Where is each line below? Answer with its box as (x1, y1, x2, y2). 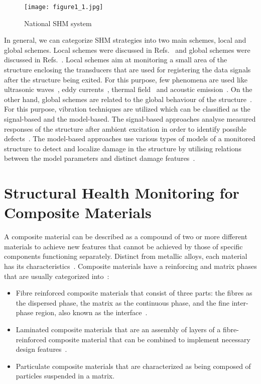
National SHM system (24, 18, 92, 28)
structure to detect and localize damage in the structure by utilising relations (4, 143, 242, 153)
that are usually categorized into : (4, 270, 109, 281)
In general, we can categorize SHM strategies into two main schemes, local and (4, 35, 246, 45)
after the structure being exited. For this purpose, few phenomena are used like (4, 74, 247, 84)
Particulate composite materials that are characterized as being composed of (16, 360, 251, 371)
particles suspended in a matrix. (16, 370, 115, 381)
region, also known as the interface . (35, 307, 148, 318)
